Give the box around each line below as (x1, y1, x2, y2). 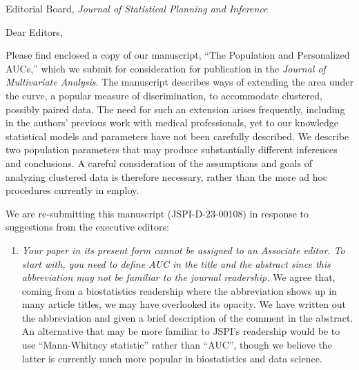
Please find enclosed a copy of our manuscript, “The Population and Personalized (6, 48, 350, 62)
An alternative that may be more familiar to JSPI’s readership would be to (21, 324, 340, 338)
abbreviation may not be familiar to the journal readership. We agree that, (21, 270, 336, 284)
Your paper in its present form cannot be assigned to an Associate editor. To (21, 242, 345, 257)
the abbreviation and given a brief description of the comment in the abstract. (21, 310, 353, 324)
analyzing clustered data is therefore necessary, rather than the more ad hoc (6, 169, 328, 184)
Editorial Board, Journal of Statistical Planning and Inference (6, 1, 268, 15)
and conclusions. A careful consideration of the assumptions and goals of (6, 155, 312, 170)
